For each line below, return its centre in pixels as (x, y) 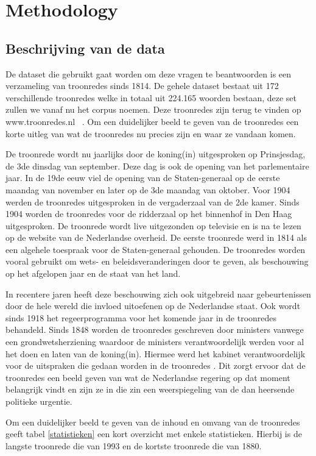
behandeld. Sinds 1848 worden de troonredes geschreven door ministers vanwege (155, 330)
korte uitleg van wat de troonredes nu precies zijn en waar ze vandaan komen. (151, 133)
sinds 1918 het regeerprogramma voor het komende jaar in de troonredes (141, 317)
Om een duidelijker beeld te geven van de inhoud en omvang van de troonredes (153, 422)
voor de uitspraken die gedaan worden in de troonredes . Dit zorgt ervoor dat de (156, 365)
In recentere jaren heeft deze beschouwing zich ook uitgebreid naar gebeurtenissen (158, 294)
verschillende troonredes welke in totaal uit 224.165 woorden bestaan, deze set (151, 97)
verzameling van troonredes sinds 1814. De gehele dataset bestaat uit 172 (142, 86)
